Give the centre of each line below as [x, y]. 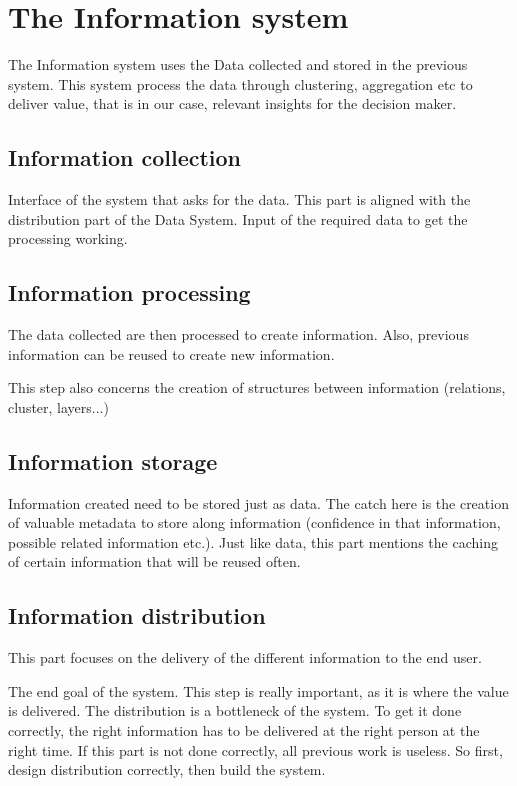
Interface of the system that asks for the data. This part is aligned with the [239, 199]
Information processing [129, 292]
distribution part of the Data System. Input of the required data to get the [238, 218]
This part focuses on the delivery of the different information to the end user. [245, 657]
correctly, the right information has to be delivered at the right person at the [244, 730]
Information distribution [137, 615]
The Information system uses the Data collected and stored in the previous [238, 64]
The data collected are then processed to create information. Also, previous [238, 334]
